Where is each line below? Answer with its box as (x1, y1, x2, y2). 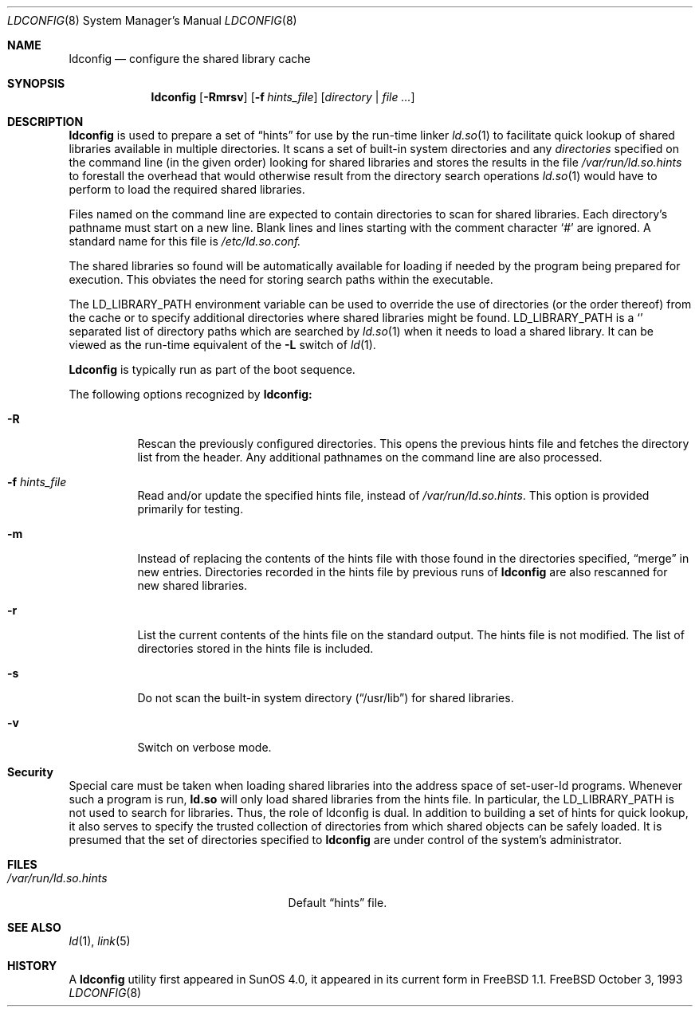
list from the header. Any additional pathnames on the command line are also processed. (137, 450, 603, 464)
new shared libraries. (137, 579, 248, 592)
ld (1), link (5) (69, 934, 131, 948)
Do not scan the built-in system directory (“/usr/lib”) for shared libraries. (137, 691, 514, 705)
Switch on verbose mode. (137, 740, 272, 754)
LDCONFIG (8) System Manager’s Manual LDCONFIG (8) (7, 14, 297, 27)
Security (7, 765, 53, 779)
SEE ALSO (7, 921, 61, 934)
